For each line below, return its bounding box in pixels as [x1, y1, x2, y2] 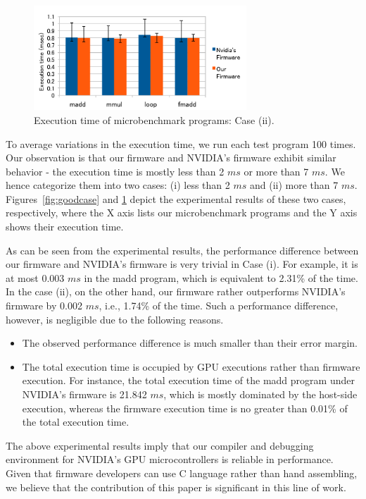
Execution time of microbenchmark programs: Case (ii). [34, 112, 274, 127]
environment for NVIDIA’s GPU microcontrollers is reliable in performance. [6, 452, 334, 467]
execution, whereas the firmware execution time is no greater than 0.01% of [22, 400, 348, 415]
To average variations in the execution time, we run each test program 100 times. [6, 136, 356, 151]
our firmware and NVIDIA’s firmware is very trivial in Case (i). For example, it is [6, 257, 358, 271]
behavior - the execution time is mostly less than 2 [6, 164, 225, 178]
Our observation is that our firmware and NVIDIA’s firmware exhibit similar [6, 150, 336, 165]
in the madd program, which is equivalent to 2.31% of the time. [84, 270, 358, 285]
